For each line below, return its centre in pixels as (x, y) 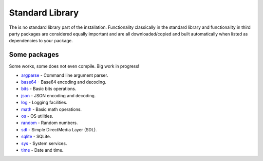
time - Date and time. (42, 150)
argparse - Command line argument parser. (65, 75)
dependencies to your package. (41, 41)
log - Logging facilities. (44, 103)
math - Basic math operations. (52, 109)
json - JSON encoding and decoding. (58, 95)
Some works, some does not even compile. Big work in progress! (74, 66)
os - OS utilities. (37, 116)
